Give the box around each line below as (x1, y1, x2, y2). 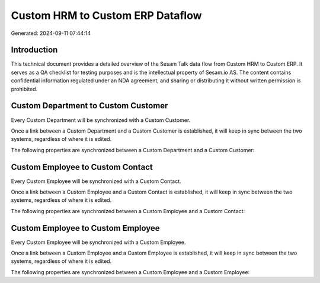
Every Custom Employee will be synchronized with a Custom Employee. (11, 239, 186, 246)
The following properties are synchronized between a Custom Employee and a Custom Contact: (11, 207, 245, 214)
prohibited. (11, 85, 38, 92)
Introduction (11, 45, 58, 55)
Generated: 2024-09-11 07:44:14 (11, 30, 91, 37)
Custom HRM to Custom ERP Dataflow (11, 9, 202, 22)
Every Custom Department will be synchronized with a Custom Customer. (11, 116, 191, 124)
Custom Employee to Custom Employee (11, 223, 160, 233)
